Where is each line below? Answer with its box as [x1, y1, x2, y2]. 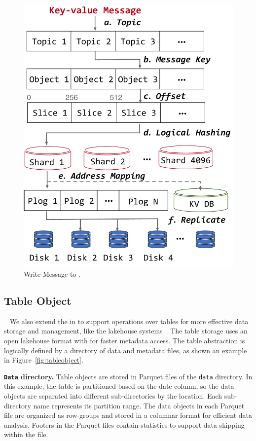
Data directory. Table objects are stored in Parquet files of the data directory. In [4, 371, 253, 381]
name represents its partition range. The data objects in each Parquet [33, 400, 245, 410]
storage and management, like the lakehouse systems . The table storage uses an [4, 326, 248, 336]
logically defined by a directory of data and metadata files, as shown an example [4, 345, 247, 355]
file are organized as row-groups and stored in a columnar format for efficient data [4, 410, 252, 420]
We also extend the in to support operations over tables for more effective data [9, 316, 249, 326]
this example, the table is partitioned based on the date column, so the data [4, 381, 234, 391]
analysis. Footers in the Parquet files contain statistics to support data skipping [4, 419, 245, 430]
